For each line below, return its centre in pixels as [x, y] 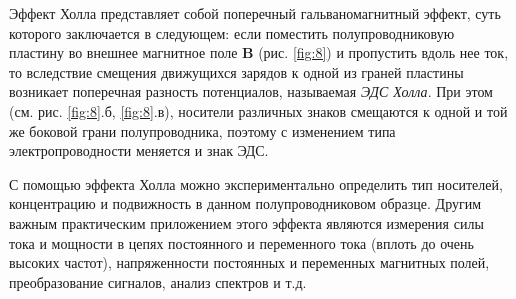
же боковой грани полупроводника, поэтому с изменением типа [202, 130]
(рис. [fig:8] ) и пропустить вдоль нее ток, [383, 52]
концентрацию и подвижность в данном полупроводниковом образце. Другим [245, 203]
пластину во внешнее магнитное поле [123, 52]
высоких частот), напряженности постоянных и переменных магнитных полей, [249, 262]
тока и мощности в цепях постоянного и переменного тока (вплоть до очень [241, 242]
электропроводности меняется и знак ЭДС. [139, 150]
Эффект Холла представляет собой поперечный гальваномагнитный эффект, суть [255, 13]
